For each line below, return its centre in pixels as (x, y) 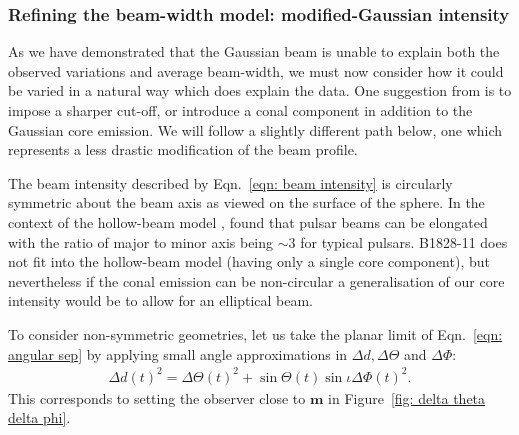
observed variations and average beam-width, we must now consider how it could (256, 70)
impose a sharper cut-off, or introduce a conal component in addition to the (240, 110)
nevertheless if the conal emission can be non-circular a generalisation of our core (256, 280)
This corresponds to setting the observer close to (157, 397)
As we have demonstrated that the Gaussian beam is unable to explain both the (254, 51)
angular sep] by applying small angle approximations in (178, 353)
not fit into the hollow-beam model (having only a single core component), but (249, 261)
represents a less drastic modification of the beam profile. (183, 149)
